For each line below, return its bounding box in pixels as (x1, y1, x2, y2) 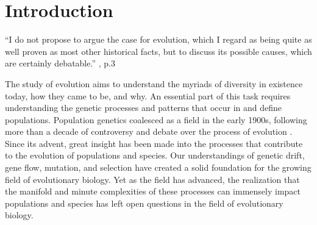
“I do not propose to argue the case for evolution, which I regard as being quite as (5, 33, 312, 46)
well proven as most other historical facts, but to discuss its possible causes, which (5, 45, 312, 57)
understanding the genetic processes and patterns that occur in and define (5, 101, 282, 114)
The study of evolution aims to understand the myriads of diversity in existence (5, 77, 303, 90)
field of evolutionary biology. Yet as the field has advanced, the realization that (5, 173, 300, 185)
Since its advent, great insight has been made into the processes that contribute (5, 137, 303, 149)
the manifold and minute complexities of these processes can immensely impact (5, 185, 301, 198)
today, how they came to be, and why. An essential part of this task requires (5, 89, 291, 102)
